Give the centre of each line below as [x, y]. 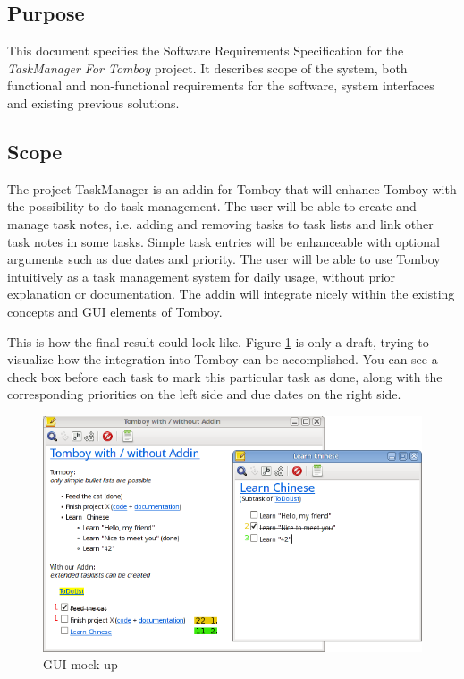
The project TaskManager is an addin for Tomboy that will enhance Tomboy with [232, 188]
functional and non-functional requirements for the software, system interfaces [221, 85]
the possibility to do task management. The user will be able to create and [212, 206]
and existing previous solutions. [93, 102]
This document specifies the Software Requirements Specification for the [206, 51]
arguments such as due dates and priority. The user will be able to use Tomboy [224, 259]
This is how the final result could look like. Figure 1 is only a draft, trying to [218, 341]
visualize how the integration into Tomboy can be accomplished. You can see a [223, 359]
